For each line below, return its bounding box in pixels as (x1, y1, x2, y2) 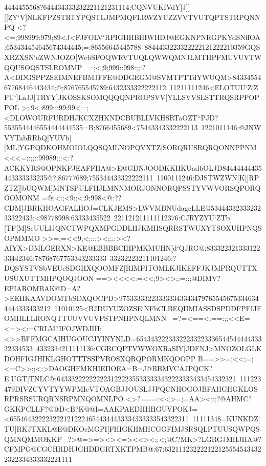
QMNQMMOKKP (4, 433, 62, 444)
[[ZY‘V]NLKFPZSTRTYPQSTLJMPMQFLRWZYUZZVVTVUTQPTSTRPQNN (4, 11, 260, 22)
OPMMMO (4, 232, 40, 243)
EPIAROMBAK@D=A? (4, 282, 81, 293)
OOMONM (4, 192, 39, 203)
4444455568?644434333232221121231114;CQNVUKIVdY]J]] (4, 2, 190, 12)
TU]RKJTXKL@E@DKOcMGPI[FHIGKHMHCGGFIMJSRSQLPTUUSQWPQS (4, 423, 260, 434)
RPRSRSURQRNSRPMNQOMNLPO (4, 393, 124, 404)
